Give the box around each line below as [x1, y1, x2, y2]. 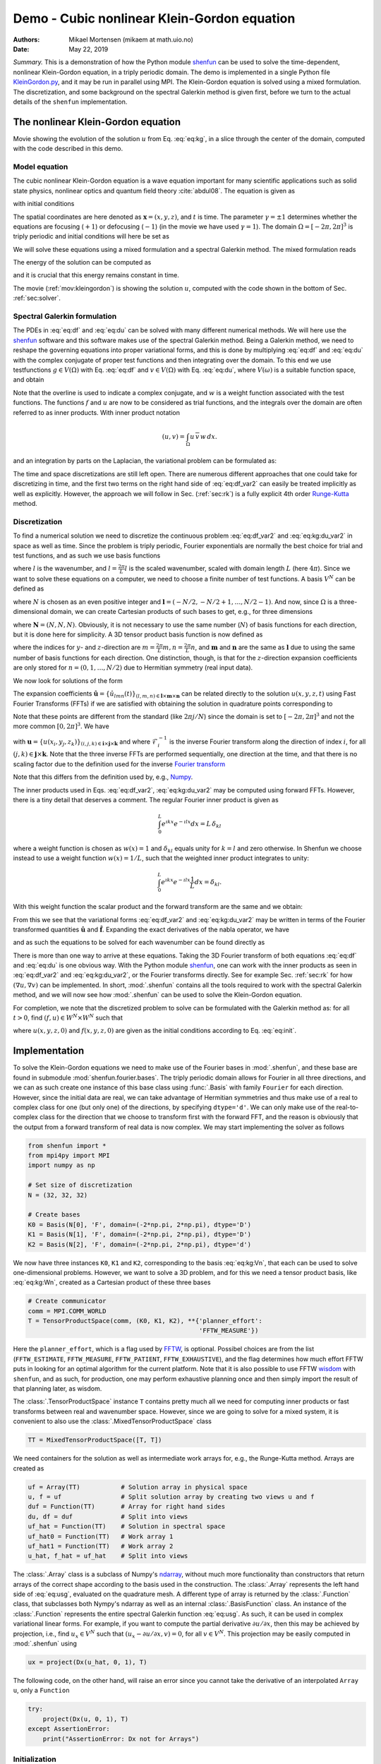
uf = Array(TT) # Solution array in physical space [28, 1482, 248, 1491]
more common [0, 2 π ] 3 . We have [13, 721, 109, 730]
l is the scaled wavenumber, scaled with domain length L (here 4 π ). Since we [124, 564, 351, 573]
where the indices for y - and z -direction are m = [13, 643, 155, 652]
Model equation [13, 162, 68, 171]
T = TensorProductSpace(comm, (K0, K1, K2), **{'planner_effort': [28, 1317, 262, 1325]
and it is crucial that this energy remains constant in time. [13, 271, 179, 279]
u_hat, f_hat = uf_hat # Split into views [28, 1552, 188, 1560]
